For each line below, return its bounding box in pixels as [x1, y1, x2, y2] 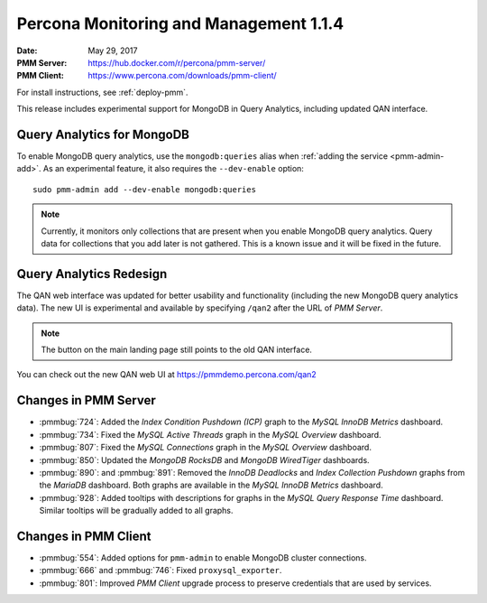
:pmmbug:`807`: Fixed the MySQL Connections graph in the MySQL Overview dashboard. [39, 442, 372, 453]
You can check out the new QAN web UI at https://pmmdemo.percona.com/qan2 [16, 369, 317, 380]
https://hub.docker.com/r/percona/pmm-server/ [87, 57, 266, 68]
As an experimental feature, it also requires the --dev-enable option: [42, 163, 304, 174]
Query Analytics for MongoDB [16, 126, 189, 142]
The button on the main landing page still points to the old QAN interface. [41, 344, 313, 356]
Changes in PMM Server [16, 393, 157, 408]
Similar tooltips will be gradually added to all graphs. [39, 506, 234, 516]
